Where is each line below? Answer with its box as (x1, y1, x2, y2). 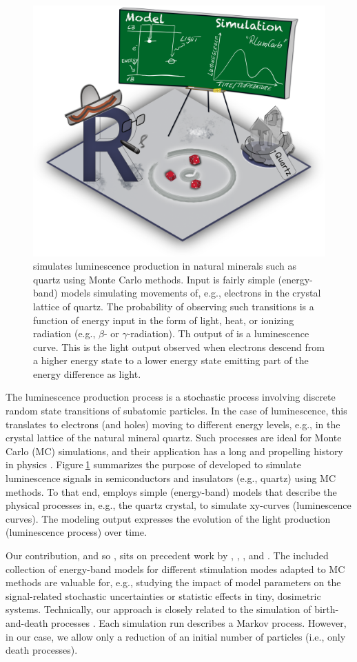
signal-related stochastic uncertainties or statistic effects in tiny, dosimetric (6, 588, 321, 603)
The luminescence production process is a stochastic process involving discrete (6, 390, 336, 404)
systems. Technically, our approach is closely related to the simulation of (6, 602, 312, 616)
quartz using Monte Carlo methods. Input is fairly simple (33, 272, 275, 286)
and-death (6, 615, 48, 630)
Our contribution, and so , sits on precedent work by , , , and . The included (6, 548, 329, 563)
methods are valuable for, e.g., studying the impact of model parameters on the (6, 575, 341, 590)
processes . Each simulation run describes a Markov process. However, (51, 615, 347, 630)
